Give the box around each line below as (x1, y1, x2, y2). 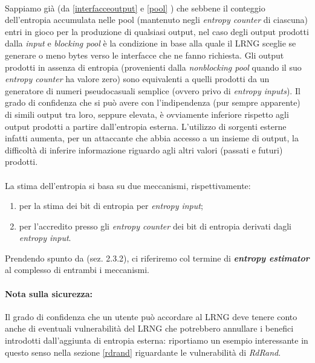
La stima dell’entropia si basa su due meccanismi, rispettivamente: (5, 179, 251, 191)
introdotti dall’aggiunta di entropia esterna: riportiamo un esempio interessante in (5, 334, 308, 347)
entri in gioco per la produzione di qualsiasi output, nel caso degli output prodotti (5, 25, 309, 37)
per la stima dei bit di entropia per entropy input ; (19, 199, 203, 212)
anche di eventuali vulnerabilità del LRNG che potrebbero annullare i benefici (5, 322, 294, 335)
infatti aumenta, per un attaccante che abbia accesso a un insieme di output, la (5, 132, 299, 144)
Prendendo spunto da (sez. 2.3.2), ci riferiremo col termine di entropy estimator (5, 251, 310, 264)
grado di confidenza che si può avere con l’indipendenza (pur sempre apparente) (5, 96, 300, 109)
